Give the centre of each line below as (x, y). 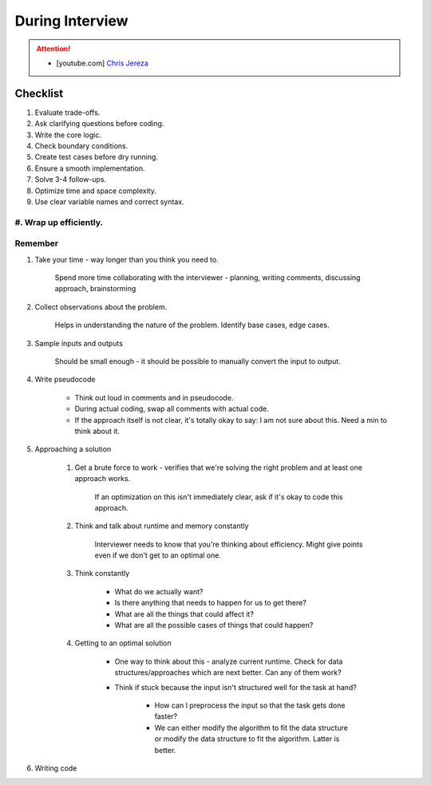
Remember (37, 243)
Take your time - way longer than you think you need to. (127, 259)
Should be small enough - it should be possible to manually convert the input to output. (198, 361)
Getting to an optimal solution (123, 643)
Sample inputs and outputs (79, 343)
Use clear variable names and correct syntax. (109, 201)
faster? (166, 716)
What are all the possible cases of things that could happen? (214, 625)
